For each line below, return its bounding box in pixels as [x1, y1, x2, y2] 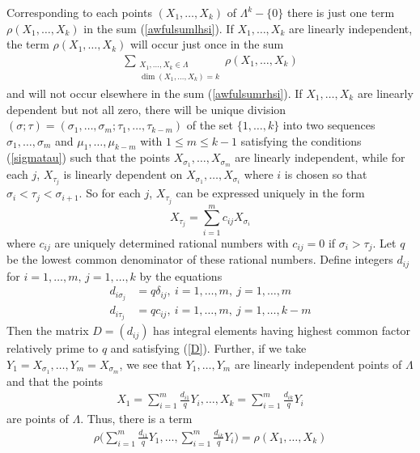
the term [6, 36, 49, 53]
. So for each [78, 184, 141, 201]
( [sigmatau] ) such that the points [6, 149, 171, 166]
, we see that [119, 356, 183, 372]
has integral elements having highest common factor [153, 322, 411, 339]
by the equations [139, 267, 223, 284]
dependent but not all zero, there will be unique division [6, 100, 286, 117]
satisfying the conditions [240, 132, 362, 149]
